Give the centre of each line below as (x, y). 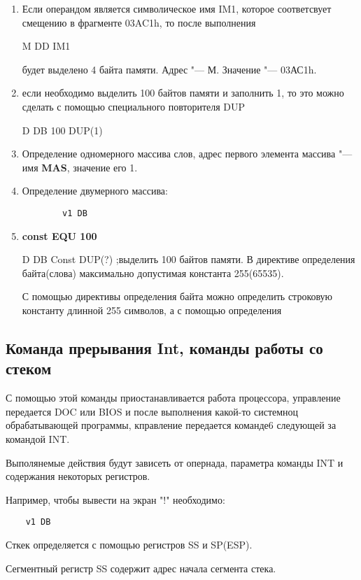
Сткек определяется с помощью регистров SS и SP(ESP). (129, 544)
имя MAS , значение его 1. (80, 167)
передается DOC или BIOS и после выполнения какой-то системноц (152, 411)
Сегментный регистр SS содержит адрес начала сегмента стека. (141, 568)
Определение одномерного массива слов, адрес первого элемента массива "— (187, 154)
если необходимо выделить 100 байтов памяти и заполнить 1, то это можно (183, 93)
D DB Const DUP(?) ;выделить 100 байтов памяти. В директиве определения (189, 259)
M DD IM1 (46, 46)
